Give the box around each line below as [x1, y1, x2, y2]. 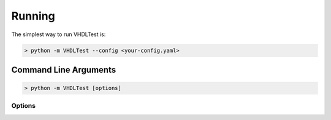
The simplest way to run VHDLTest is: [11, 31, 106, 38]
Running [11, 9, 55, 23]
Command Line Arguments [11, 64, 116, 75]
